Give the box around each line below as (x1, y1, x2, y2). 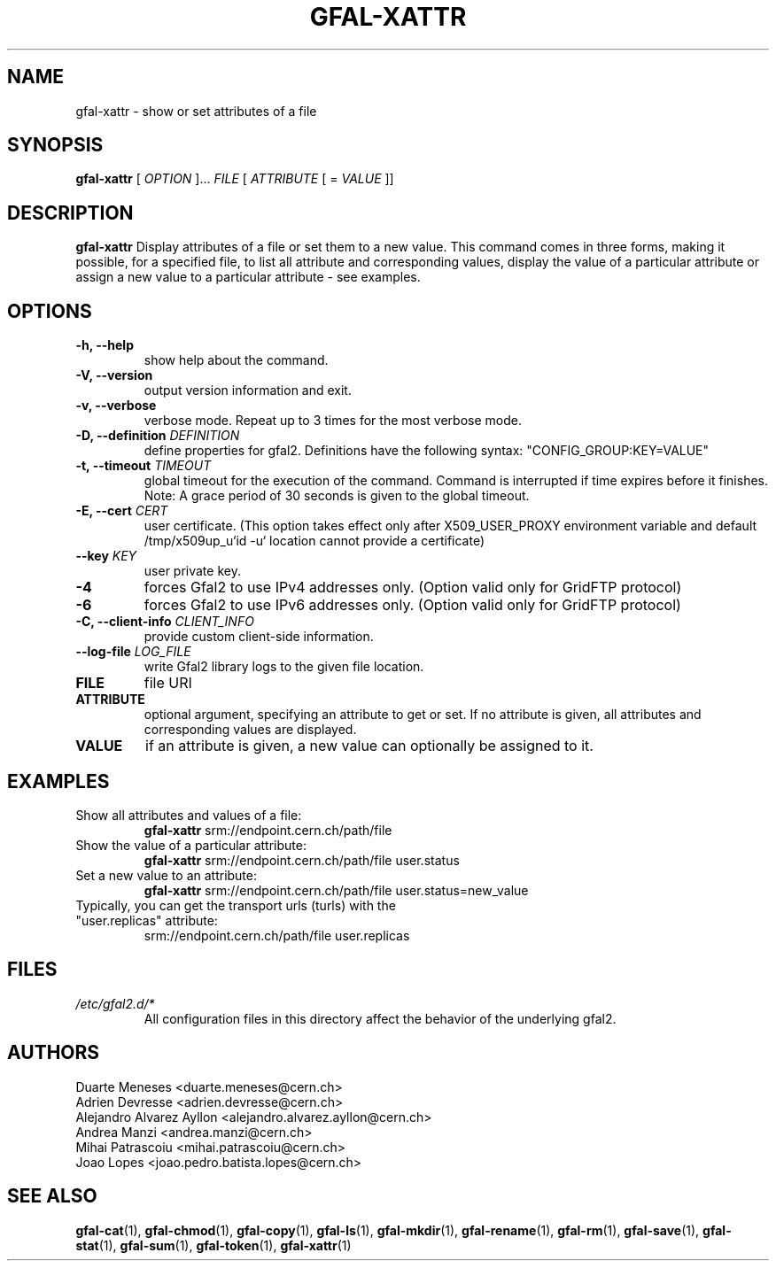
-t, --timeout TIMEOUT (75, 458, 212, 474)
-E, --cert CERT (75, 503, 168, 519)
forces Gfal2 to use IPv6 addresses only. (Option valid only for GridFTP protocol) (144, 596, 681, 615)
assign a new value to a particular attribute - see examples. (75, 269, 421, 285)
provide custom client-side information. (144, 629, 374, 645)
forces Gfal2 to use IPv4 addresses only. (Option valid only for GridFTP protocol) (144, 578, 682, 597)
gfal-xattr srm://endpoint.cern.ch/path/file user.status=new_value (144, 882, 529, 898)
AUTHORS (7, 1041, 100, 1064)
